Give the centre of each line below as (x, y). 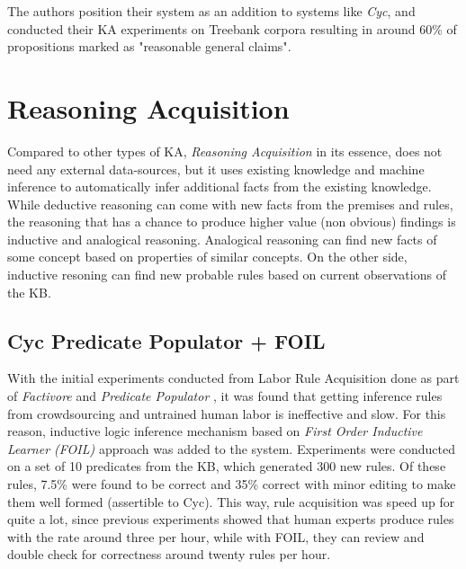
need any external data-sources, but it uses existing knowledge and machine (216, 169)
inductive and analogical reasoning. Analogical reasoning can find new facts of (222, 239)
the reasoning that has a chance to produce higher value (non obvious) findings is (232, 222)
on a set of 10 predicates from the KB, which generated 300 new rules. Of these (227, 466)
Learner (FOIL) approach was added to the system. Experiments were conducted (231, 448)
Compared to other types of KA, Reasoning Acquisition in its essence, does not (225, 151)
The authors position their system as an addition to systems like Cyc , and (211, 11)
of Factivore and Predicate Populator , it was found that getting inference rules (225, 396)
